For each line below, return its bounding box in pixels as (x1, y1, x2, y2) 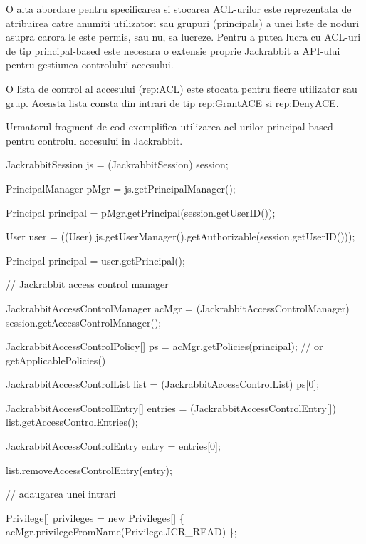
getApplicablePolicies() (6, 352, 106, 367)
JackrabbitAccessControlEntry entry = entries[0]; (6, 438, 221, 453)
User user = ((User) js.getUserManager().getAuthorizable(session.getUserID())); (6, 229, 355, 244)
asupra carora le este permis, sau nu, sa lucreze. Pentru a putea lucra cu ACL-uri (6, 29, 361, 44)
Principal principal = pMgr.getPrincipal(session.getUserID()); (6, 205, 276, 220)
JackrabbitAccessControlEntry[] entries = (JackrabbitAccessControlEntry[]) (6, 400, 336, 415)
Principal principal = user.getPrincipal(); (6, 252, 185, 267)
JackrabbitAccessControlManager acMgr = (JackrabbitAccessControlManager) (6, 300, 350, 315)
